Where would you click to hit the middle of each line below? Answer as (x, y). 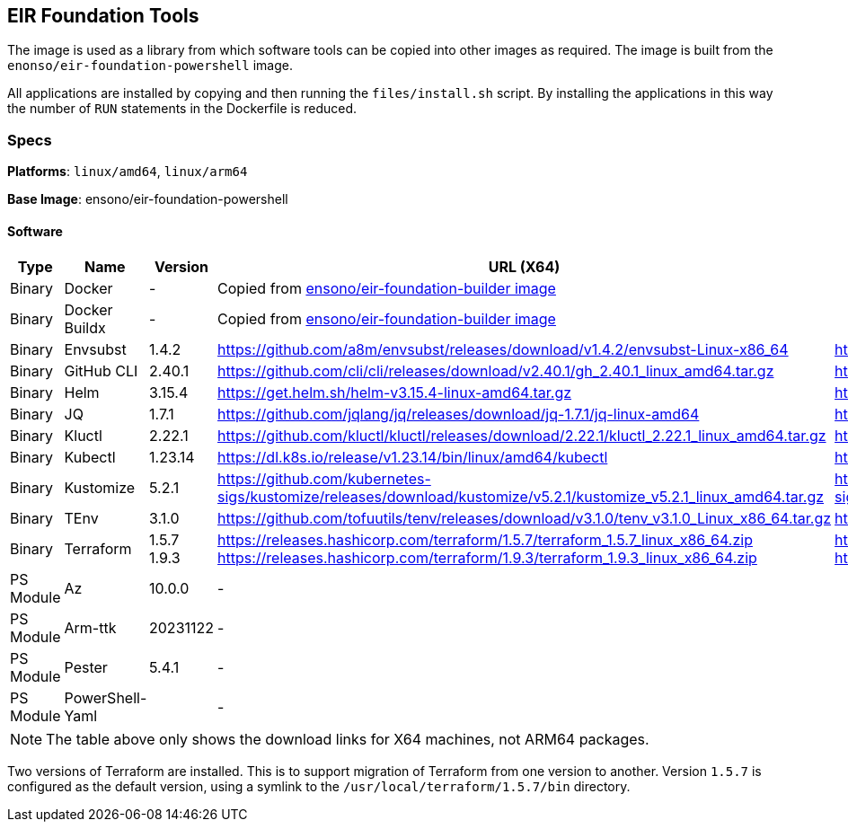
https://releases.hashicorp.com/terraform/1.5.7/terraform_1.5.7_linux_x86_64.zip (485, 540)
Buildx (85, 328)
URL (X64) (524, 267)
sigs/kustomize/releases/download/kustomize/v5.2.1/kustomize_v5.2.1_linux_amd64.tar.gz (521, 497)
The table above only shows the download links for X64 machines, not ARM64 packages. (348, 740)
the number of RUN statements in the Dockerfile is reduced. (182, 109)
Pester (86, 668)
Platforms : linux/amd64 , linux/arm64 (128, 172)
